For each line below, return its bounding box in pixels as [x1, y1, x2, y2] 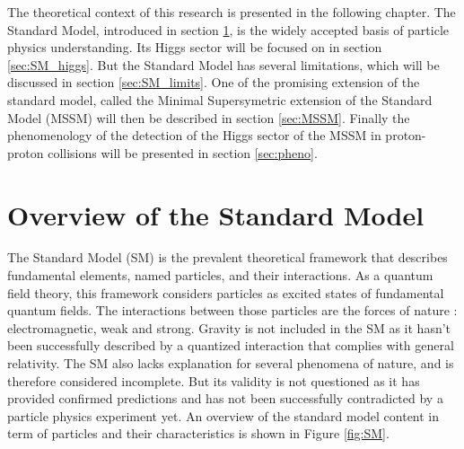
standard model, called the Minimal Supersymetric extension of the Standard [7, 90, 433, 109]
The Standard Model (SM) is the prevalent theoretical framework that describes [7, 248, 448, 267]
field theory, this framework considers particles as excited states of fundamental [7, 283, 444, 302]
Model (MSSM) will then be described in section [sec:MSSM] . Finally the [7, 108, 410, 127]
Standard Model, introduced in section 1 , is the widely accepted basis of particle [7, 20, 450, 39]
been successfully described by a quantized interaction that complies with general [7, 336, 454, 355]
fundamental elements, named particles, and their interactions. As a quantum [7, 266, 433, 285]
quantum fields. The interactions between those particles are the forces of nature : [7, 301, 458, 320]
